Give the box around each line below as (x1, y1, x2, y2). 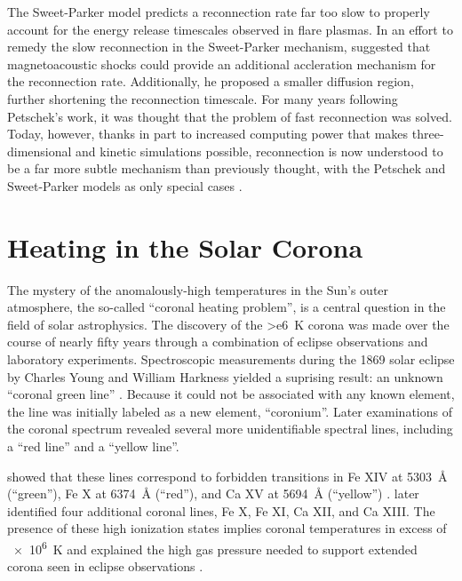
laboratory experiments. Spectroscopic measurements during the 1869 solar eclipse (7, 350, 455, 369)
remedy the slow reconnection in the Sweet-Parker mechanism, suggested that (7, 37, 431, 56)
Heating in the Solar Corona (7, 228, 363, 265)
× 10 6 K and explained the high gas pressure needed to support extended (12, 537, 418, 558)
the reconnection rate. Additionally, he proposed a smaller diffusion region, (7, 72, 414, 91)
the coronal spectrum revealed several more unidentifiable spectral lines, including (7, 419, 453, 438)
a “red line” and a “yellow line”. (7, 437, 179, 455)
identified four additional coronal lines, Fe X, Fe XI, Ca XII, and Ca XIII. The (7, 501, 435, 520)
